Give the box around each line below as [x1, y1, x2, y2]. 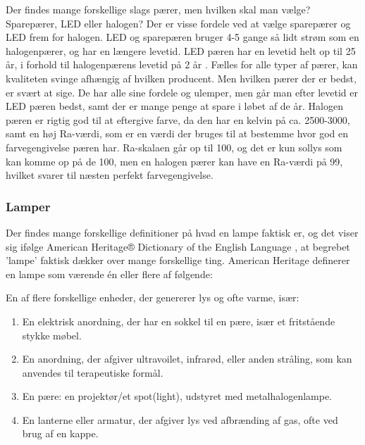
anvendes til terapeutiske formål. [22, 365, 163, 380]
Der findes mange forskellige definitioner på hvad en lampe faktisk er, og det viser [6, 225, 359, 239]
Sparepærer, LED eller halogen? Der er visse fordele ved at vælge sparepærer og [6, 15, 351, 30]
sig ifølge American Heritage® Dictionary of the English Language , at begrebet [6, 239, 350, 253]
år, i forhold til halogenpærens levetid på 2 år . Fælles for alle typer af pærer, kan [6, 57, 358, 72]
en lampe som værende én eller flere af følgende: [6, 266, 213, 281]
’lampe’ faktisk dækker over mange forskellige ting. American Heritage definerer [6, 253, 350, 268]
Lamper [6, 197, 51, 215]
